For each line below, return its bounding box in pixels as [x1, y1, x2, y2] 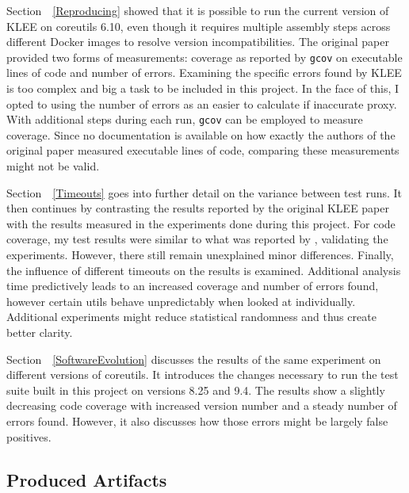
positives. [6, 428, 52, 445]
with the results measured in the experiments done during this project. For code [6, 215, 396, 231]
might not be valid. [6, 158, 100, 174]
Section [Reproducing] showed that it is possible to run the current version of [6, 2, 389, 18]
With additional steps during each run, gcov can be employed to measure [6, 111, 363, 128]
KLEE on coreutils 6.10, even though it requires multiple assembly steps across [6, 17, 391, 34]
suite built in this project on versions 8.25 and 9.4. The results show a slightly [6, 381, 385, 398]
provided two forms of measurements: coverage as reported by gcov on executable [6, 48, 403, 65]
